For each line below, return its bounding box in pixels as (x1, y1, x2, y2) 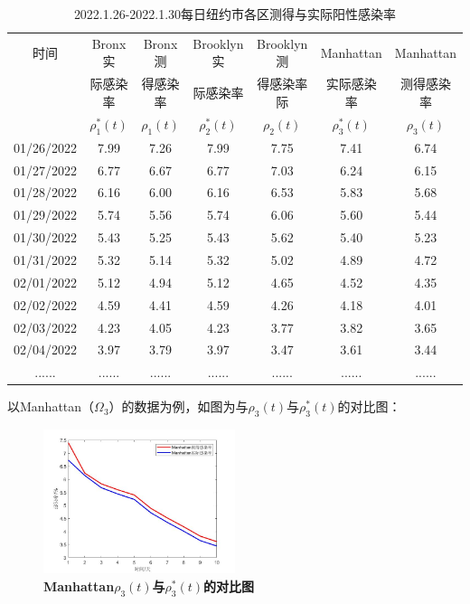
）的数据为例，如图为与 (108, 397, 249, 416)
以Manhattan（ (7, 397, 95, 416)
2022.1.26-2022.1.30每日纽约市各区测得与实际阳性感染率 (73, 5, 397, 23)
